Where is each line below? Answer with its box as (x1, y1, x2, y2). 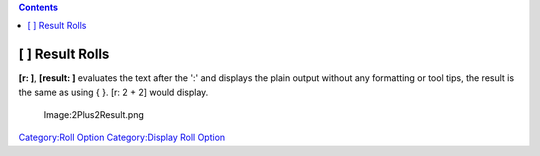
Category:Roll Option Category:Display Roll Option (18, 131, 226, 144)
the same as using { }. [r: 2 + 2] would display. (18, 86, 209, 98)
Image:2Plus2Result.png (43, 109, 145, 121)
